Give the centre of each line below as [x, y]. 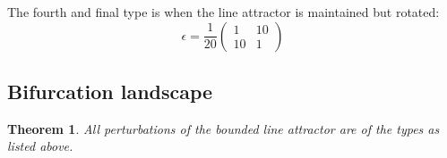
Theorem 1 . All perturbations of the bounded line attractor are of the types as [223, 128]
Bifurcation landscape [110, 91]
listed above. [40, 146]
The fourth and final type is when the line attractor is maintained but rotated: [223, 12]
